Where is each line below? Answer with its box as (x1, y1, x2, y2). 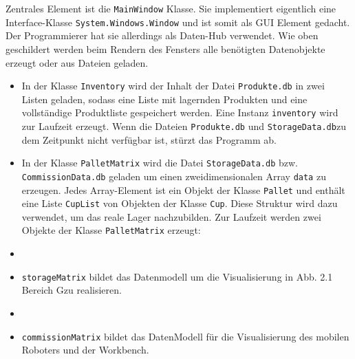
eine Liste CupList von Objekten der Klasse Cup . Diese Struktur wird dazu (21, 196, 338, 210)
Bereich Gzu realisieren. (21, 283, 122, 297)
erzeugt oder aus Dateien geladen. (6, 55, 149, 69)
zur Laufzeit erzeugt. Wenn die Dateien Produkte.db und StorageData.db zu (21, 119, 346, 133)
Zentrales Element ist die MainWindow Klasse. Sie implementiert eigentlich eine (6, 1, 336, 15)
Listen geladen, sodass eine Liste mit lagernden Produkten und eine (21, 91, 308, 106)
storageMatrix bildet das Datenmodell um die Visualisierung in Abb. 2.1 (21, 269, 333, 283)
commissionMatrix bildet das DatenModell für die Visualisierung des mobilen (21, 329, 349, 343)
